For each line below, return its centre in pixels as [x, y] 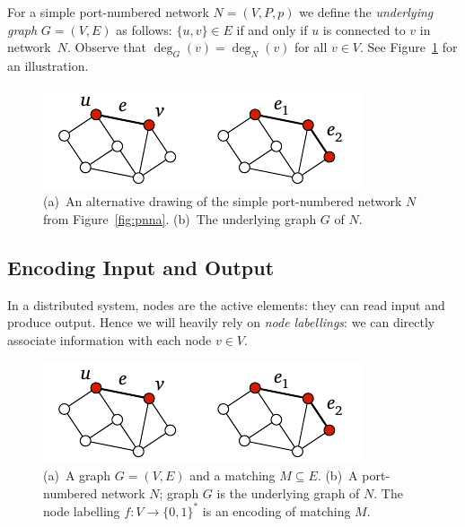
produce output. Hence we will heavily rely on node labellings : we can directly [221, 322]
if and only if [272, 29]
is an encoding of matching [276, 510]
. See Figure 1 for [409, 47]
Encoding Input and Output [141, 267]
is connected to [364, 29]
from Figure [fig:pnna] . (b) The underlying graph [180, 218]
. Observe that [106, 47]
